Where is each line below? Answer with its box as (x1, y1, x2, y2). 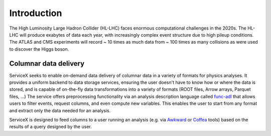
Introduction (9, 8, 62, 19)
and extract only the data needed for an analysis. (9, 107, 111, 113)
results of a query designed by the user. (9, 123, 92, 130)
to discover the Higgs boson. (9, 46, 69, 52)
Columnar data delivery (9, 59, 85, 68)
